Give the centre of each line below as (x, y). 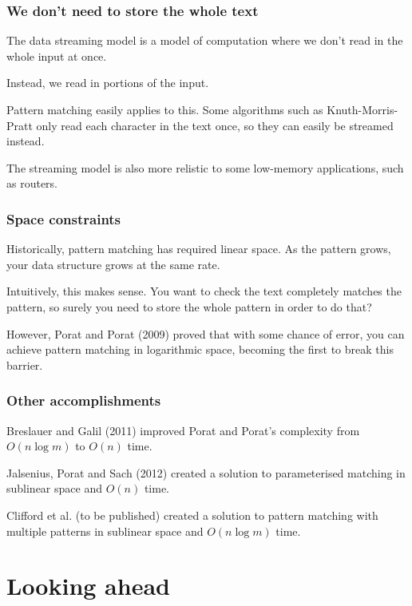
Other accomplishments (84, 400)
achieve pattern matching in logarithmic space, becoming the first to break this (200, 349)
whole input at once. (57, 55)
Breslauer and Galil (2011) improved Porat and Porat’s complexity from (183, 430)
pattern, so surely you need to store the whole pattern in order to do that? (189, 306)
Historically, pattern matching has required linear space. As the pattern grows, (199, 249)
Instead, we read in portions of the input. (108, 83)
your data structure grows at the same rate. (113, 264)
